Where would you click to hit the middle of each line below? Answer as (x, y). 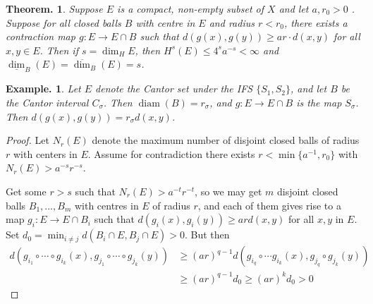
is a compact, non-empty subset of (191, 8)
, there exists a (316, 22)
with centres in (106, 205)
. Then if (59, 50)
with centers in (45, 153)
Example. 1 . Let (43, 89)
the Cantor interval (47, 102)
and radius (232, 22)
